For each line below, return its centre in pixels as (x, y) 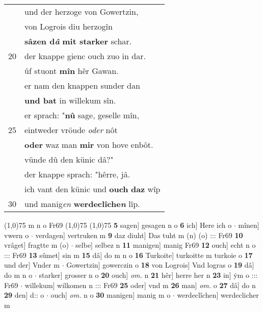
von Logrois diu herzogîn (69, 26)
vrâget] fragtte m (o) (36, 245)
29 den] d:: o (24, 295)
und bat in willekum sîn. (70, 100)
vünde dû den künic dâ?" (69, 159)
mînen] (249, 225)
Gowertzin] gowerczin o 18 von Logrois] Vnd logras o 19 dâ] (160, 265)
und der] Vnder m (32, 265)
